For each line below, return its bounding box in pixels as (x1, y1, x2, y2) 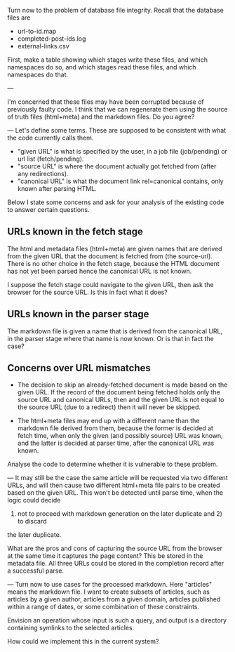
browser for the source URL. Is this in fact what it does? (7, 288, 168, 296)
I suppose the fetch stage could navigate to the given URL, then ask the (7, 280, 214, 288)
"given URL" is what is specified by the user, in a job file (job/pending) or (17, 147, 228, 155)
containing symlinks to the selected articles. (7, 624, 135, 632)
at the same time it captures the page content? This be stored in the (7, 552, 203, 560)
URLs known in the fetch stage (7, 226, 144, 238)
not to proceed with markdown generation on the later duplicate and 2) (17, 510, 223, 518)
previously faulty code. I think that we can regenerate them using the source (7, 105, 228, 113)
